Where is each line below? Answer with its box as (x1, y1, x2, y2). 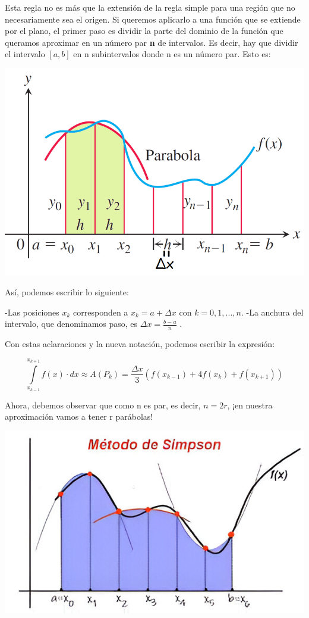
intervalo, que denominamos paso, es (5, 317, 138, 330)
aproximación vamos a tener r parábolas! (5, 410, 153, 423)
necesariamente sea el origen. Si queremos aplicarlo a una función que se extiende (5, 13, 301, 25)
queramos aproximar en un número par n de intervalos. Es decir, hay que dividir (5, 36, 298, 48)
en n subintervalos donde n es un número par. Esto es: (73, 48, 271, 60)
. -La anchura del (241, 305, 304, 318)
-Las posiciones (5, 305, 59, 318)
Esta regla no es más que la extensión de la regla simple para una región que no (5, 1, 295, 13)
